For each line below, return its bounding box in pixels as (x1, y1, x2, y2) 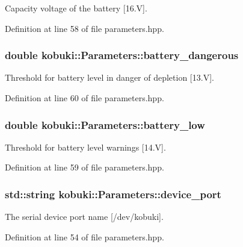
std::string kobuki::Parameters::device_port (5, 186, 221, 201)
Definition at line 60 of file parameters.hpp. (5, 92, 164, 104)
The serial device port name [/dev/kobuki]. (5, 210, 164, 223)
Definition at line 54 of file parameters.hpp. (5, 230, 164, 243)
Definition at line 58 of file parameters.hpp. (5, 22, 164, 34)
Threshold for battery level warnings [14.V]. (5, 140, 166, 153)
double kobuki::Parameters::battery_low (5, 117, 205, 132)
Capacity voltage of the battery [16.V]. (5, 2, 147, 14)
